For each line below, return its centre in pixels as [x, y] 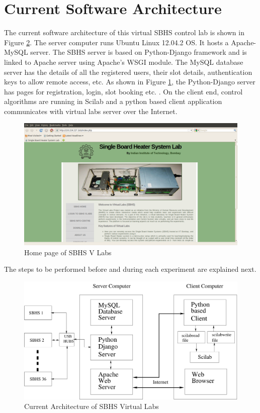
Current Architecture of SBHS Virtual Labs [92, 406]
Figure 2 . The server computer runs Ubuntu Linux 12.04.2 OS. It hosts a [116, 42]
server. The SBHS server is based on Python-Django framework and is [139, 52]
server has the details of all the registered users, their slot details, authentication [128, 72]
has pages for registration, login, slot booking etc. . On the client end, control [123, 91]
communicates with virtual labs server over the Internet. [91, 111]
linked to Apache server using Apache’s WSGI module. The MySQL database [124, 62]
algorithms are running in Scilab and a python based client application [113, 101]
